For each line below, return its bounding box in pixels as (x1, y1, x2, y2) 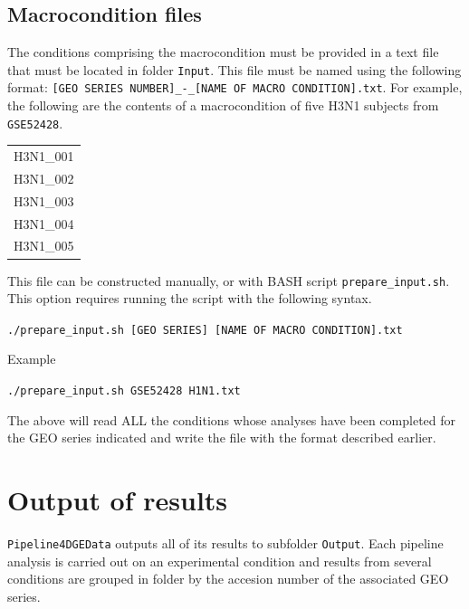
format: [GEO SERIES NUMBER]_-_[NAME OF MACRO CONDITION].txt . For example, (7, 78, 463, 97)
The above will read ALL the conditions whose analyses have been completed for (7, 410, 456, 429)
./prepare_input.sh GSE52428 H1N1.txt (7, 385, 241, 398)
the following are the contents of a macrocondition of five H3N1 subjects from (7, 96, 439, 115)
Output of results (7, 481, 228, 519)
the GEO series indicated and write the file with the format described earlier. (7, 428, 436, 447)
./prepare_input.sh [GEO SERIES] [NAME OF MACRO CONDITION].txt (7, 323, 403, 337)
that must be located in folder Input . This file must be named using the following (7, 60, 462, 79)
